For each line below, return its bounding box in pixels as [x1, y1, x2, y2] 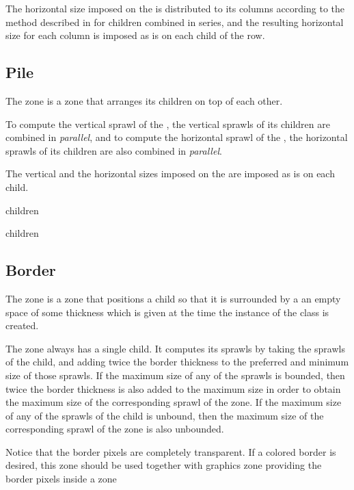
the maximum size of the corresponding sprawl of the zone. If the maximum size [5, 395, 342, 409]
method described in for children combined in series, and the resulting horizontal [5, 14, 344, 29]
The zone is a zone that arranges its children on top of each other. [5, 93, 283, 107]
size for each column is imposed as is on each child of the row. [5, 28, 265, 42]
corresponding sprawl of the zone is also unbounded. [5, 422, 224, 436]
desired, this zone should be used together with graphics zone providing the [5, 458, 322, 472]
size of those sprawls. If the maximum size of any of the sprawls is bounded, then [5, 367, 345, 382]
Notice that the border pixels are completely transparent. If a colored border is [5, 444, 336, 459]
